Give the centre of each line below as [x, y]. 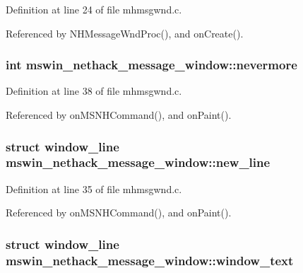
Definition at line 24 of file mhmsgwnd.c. [94, 9]
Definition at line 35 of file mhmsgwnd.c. [94, 188]
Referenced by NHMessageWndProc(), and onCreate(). [125, 33]
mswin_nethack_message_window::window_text [150, 260]
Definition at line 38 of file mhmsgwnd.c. [94, 91]
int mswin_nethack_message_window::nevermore [151, 65]
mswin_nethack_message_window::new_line [138, 162]
